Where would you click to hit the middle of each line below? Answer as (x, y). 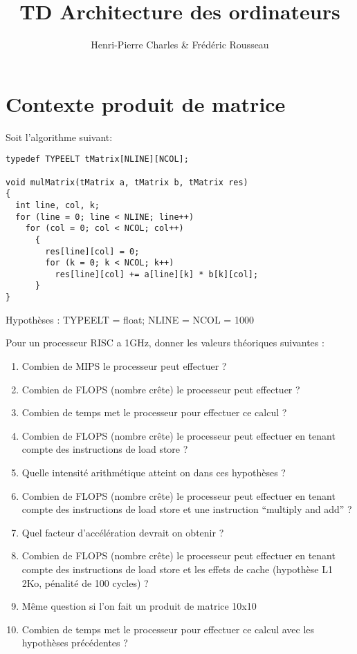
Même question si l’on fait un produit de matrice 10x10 (139, 606)
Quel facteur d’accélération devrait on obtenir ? (123, 532)
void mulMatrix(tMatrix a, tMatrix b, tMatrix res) (127, 182)
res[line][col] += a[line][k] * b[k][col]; (157, 274)
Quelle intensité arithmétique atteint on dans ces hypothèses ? (154, 472)
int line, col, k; (58, 205)
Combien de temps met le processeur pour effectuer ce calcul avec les (168, 629)
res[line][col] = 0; (92, 251)
